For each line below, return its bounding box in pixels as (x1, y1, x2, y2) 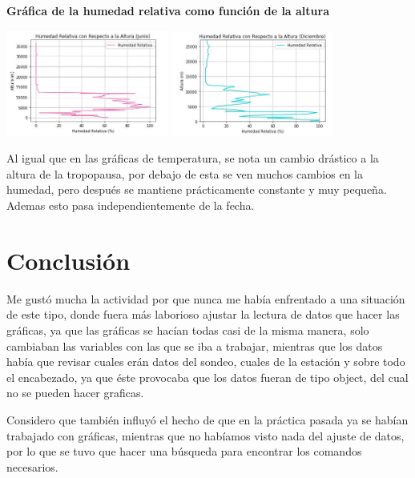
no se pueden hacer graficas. (6, 384, 144, 401)
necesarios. (6, 458, 58, 475)
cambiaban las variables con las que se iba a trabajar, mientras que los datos (6, 337, 383, 354)
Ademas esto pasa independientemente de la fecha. (6, 197, 255, 214)
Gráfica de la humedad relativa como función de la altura (6, 2, 329, 18)
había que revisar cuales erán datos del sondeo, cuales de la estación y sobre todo (6, 353, 405, 370)
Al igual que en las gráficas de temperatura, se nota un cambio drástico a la (6, 150, 379, 167)
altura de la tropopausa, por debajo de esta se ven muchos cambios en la (6, 165, 363, 182)
